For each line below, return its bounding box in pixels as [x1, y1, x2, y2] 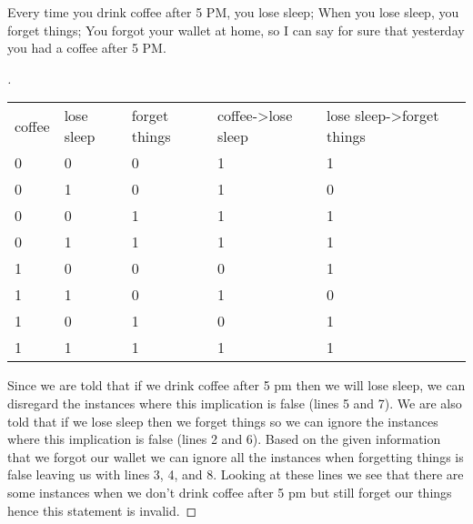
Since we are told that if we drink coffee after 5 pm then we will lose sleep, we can [7, 376, 466, 395]
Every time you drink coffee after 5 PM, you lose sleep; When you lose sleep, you [7, 3, 459, 21]
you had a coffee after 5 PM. [7, 38, 166, 57]
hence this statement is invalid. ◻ [7, 500, 197, 519]
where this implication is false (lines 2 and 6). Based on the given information [7, 429, 441, 448]
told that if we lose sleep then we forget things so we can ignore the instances [7, 411, 438, 430]
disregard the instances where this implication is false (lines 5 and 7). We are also [7, 393, 462, 412]
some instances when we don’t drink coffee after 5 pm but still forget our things [7, 482, 452, 501]
